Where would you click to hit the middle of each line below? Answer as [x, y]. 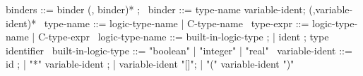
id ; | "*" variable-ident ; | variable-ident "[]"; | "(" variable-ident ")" [150, 64]
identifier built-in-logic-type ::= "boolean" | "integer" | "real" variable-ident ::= [179, 50]
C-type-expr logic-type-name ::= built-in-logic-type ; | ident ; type [183, 37]
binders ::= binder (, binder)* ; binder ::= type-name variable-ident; [156, 9]
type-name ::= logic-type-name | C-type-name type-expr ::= [177, 23]
